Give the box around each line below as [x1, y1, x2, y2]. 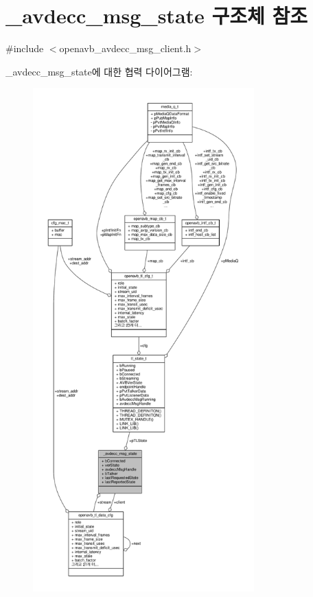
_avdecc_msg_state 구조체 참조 [5, 1, 308, 30]
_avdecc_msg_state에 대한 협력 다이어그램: [5, 64, 193, 78]
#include [5, 41, 44, 56]
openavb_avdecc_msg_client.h [59, 41, 192, 56]
